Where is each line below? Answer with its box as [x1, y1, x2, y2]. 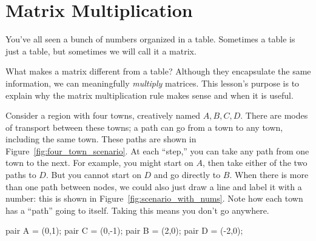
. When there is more [229, 168, 309, 181]
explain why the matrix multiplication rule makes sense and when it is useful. [5, 88, 294, 101]
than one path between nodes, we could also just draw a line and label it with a [5, 180, 302, 193]
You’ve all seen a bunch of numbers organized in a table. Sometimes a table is [5, 33, 295, 45]
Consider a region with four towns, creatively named [5, 109, 201, 122]
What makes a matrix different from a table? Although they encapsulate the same [5, 65, 311, 78]
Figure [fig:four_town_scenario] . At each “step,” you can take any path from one [5, 144, 309, 157]
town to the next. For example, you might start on [5, 156, 193, 169]
